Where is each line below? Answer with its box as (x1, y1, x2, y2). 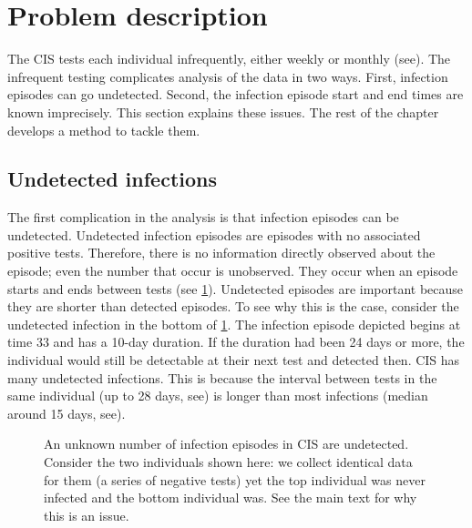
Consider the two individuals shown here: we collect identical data (44, 452, 413, 472)
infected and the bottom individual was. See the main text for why (44, 488, 417, 507)
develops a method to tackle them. (7, 120, 200, 139)
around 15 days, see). (7, 403, 126, 422)
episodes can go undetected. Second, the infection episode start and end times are (7, 85, 464, 104)
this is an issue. (44, 505, 129, 524)
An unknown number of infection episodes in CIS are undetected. (44, 434, 409, 453)
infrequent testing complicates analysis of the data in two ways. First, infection (7, 66, 448, 86)
